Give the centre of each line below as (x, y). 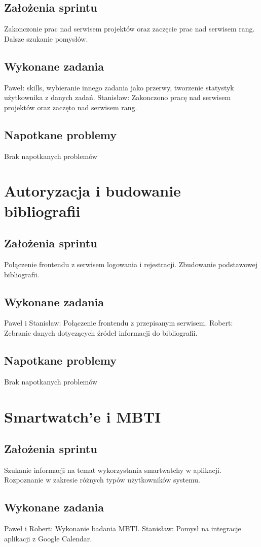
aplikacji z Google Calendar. (48, 538)
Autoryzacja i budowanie (92, 191)
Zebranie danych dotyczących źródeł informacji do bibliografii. (101, 332)
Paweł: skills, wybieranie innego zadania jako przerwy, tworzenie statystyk (119, 87)
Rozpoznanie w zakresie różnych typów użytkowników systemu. (102, 480)
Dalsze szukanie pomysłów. (46, 38)
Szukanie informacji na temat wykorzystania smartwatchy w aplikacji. (113, 470)
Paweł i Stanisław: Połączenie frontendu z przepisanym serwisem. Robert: (119, 323)
